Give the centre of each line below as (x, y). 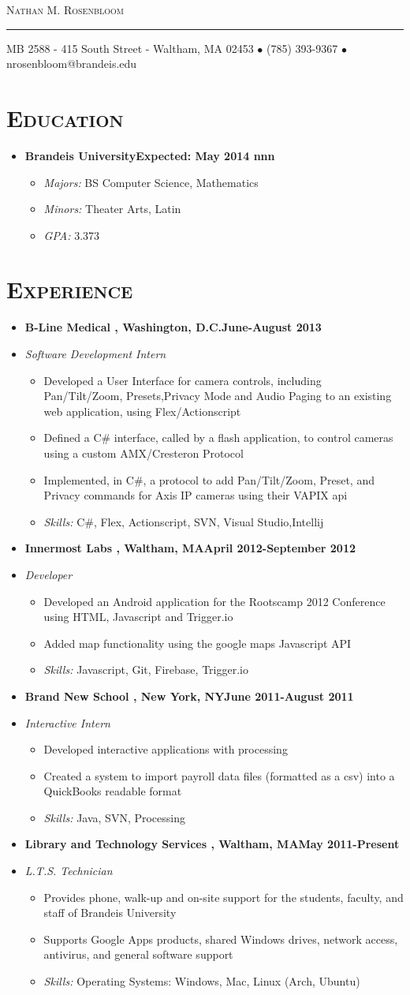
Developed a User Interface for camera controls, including (183, 380)
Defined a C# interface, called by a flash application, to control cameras (218, 438)
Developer (48, 574)
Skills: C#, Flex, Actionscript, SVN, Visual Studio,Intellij (184, 521)
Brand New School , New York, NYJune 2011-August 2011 (189, 696)
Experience (70, 289)
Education (65, 117)
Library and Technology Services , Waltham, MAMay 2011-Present (212, 844)
